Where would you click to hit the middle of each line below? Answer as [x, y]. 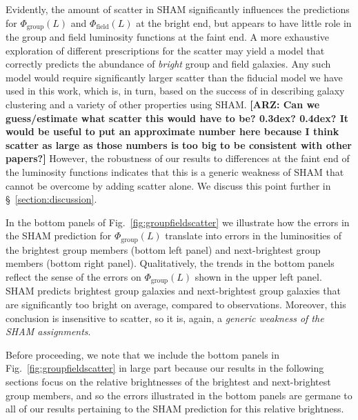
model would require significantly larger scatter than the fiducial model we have [174, 77]
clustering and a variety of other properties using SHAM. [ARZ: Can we [163, 104]
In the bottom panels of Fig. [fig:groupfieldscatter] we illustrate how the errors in [178, 222]
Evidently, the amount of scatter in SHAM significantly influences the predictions [178, 9]
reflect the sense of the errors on [73, 277]
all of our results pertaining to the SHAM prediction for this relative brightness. [175, 409]
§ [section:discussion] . [51, 199]
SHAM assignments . [48, 331]
